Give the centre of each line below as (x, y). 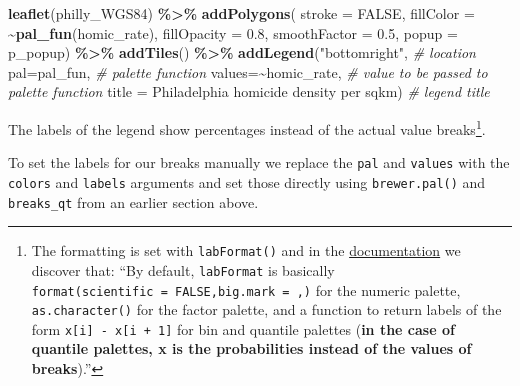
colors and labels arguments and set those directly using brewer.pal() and (247, 181)
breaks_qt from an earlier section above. (133, 201)
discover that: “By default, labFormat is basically (183, 269)
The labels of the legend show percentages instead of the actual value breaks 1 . (247, 127)
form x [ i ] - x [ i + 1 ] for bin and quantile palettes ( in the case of (243, 328)
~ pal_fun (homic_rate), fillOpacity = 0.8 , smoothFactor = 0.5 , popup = (233, 32)
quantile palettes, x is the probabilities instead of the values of (251, 348)
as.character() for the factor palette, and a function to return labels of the (266, 309)
